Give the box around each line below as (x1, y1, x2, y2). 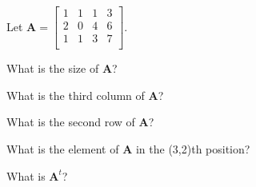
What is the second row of (6, 113, 135, 130)
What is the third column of (6, 86, 145, 103)
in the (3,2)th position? (135, 140, 250, 157)
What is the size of (6, 60, 99, 77)
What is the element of (6, 140, 119, 157)
